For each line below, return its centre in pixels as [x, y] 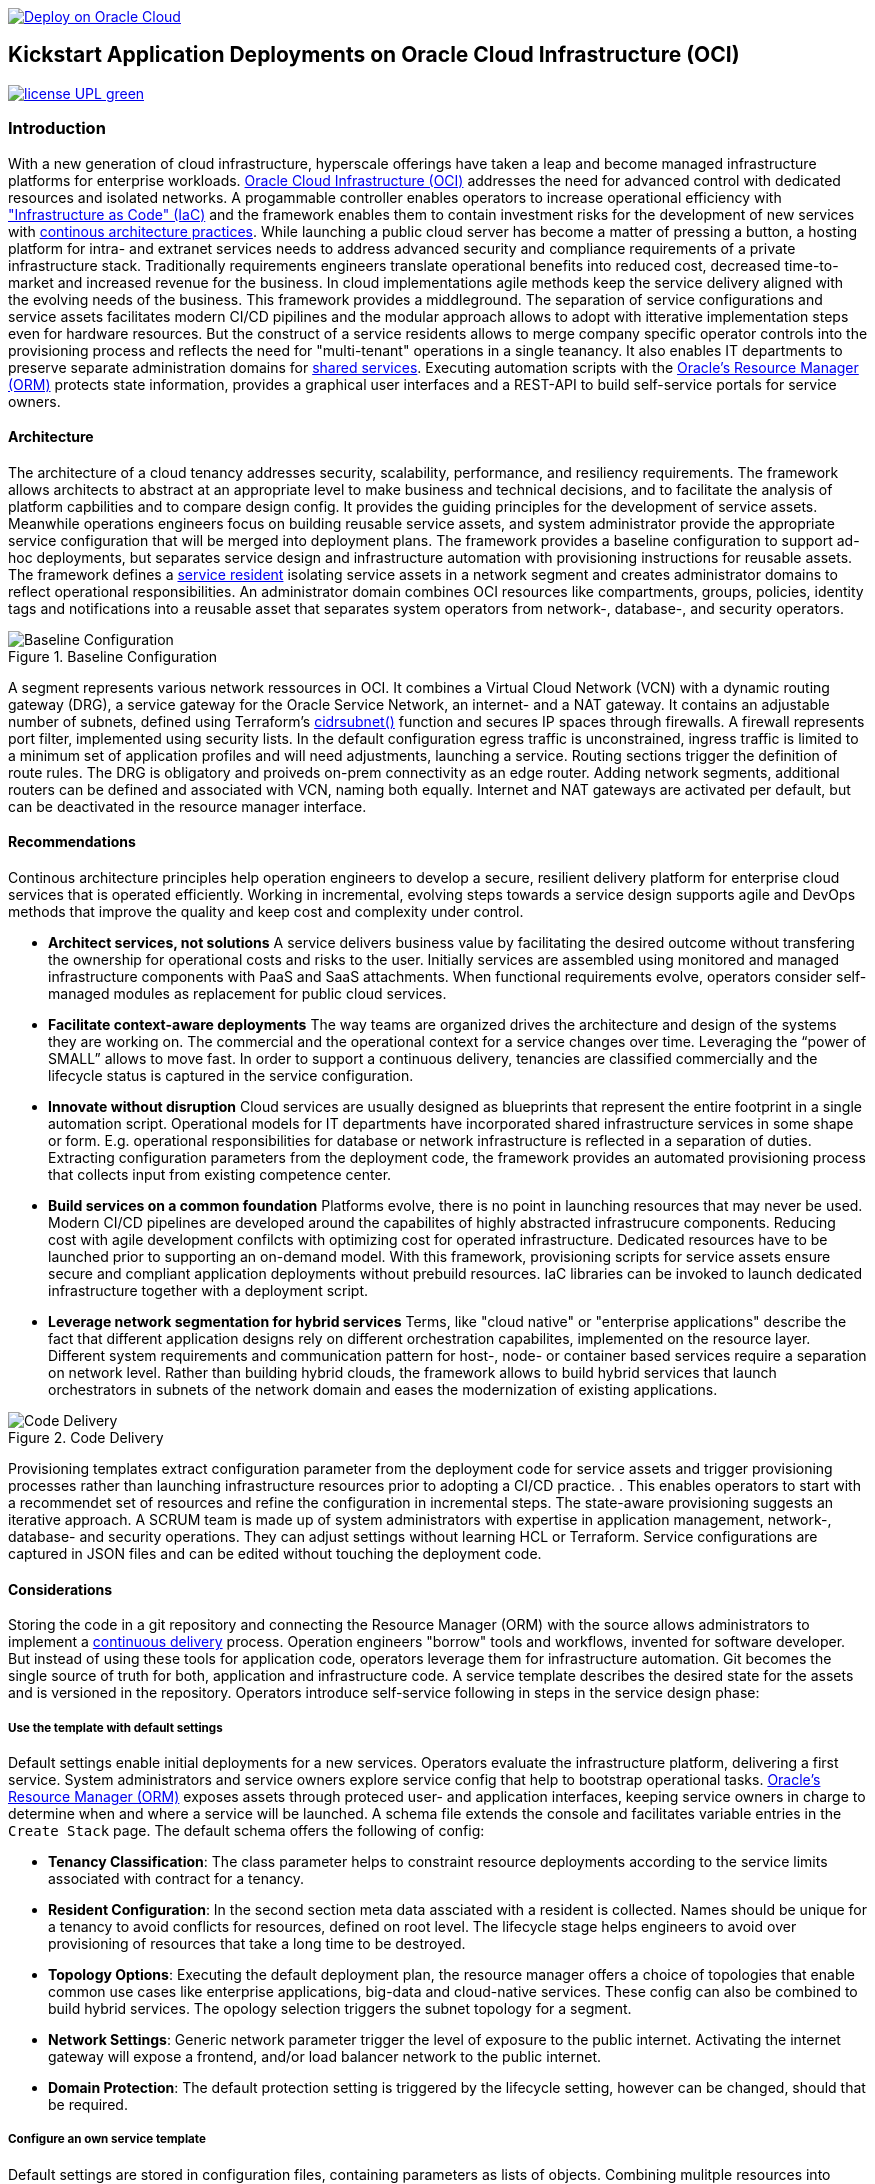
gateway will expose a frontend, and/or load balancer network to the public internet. [325, 2057]
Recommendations [72, 842]
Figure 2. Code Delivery [86, 1438]
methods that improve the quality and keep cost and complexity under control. [266, 912]
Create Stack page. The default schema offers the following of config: [246, 1831]
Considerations [60, 1589]
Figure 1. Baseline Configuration [113, 656]
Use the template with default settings [115, 1727]
